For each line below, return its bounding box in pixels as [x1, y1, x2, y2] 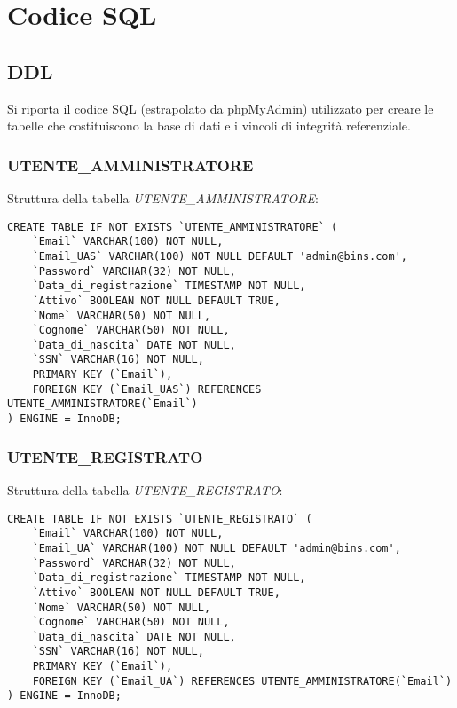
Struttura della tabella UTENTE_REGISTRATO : [7, 480, 283, 499]
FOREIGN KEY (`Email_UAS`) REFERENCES [32, 382, 262, 396]
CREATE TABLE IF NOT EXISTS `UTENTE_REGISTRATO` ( [7, 512, 312, 525]
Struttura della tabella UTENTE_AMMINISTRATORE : [7, 188, 319, 207]
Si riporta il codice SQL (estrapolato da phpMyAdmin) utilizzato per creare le [7, 98, 434, 117]
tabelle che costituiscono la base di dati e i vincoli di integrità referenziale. [7, 116, 411, 135]
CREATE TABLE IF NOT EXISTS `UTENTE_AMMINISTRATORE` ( [7, 220, 338, 233]
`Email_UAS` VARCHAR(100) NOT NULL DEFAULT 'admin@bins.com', [32, 249, 408, 263]
